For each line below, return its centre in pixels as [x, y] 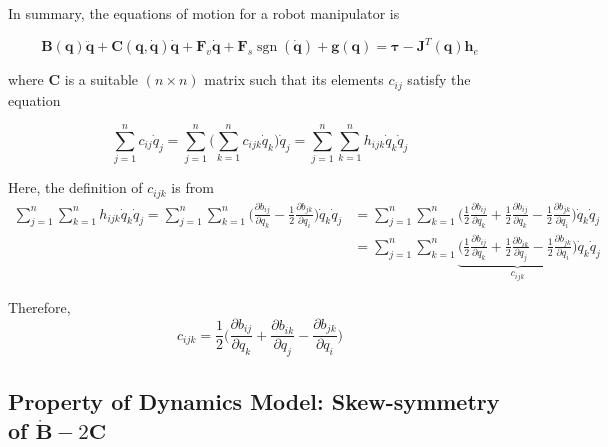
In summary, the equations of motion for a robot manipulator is [204, 13]
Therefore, [39, 307]
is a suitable [101, 79]
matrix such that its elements [294, 79]
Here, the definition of [75, 187]
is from [192, 187]
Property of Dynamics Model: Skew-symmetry [254, 400]
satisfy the [439, 79]
